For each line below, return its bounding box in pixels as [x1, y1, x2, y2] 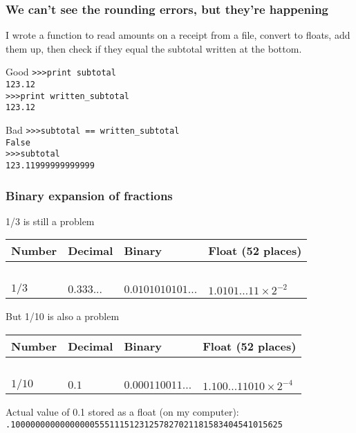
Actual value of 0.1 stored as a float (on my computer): [6, 405, 239, 419]
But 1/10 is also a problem [6, 309, 120, 324]
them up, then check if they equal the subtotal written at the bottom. [6, 41, 302, 55]
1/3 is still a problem [6, 213, 95, 228]
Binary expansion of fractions [6, 186, 173, 204]
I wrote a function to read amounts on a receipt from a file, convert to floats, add [6, 28, 350, 42]
